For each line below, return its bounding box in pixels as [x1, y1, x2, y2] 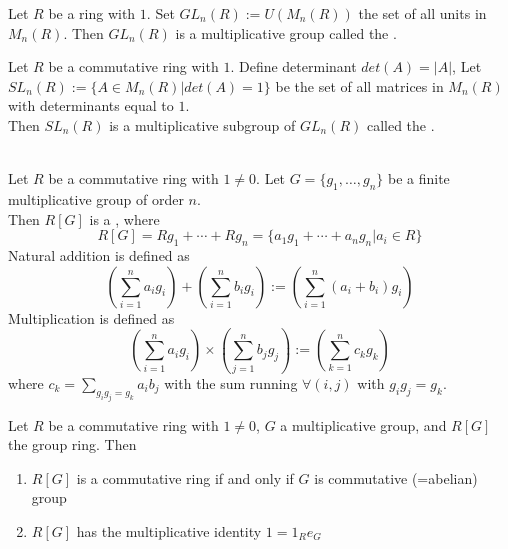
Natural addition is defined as [8, 244, 190, 265]
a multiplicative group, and [280, 414, 447, 435]
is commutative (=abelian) [314, 467, 478, 488]
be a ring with [48, 3, 136, 23]
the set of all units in [358, 3, 487, 23]
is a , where [89, 208, 160, 229]
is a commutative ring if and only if [76, 467, 294, 488]
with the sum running [164, 372, 298, 393]
